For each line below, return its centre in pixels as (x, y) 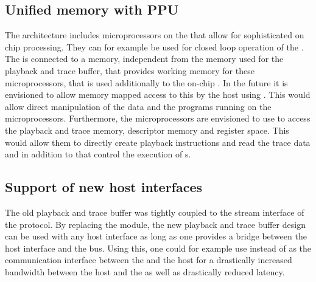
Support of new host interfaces (104, 187)
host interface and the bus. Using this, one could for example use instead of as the (158, 248)
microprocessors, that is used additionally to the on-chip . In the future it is (146, 82)
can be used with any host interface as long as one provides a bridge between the (156, 236)
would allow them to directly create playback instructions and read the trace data (158, 142)
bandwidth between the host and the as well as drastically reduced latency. (145, 271)
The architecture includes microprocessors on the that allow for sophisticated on (155, 35)
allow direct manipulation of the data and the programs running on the (138, 106)
